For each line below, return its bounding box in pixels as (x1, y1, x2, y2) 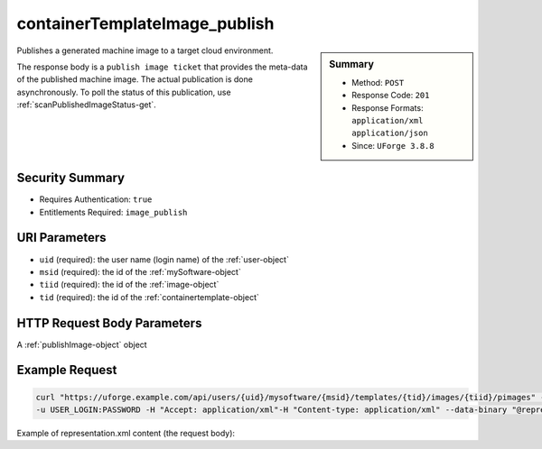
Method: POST (351, 77, 405, 87)
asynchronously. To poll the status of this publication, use (16, 87, 231, 97)
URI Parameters (16, 230, 107, 245)
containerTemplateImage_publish (16, 14, 275, 33)
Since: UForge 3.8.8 (351, 140, 435, 151)
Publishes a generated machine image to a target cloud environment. (16, 45, 274, 56)
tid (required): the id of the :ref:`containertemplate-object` (39, 291, 259, 302)
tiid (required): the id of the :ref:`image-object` (39, 279, 220, 290)
